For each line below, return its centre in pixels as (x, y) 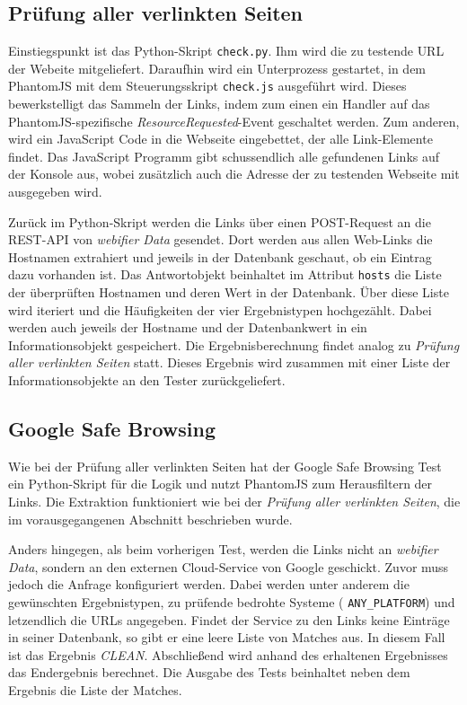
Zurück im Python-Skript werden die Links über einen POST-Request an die (220, 221)
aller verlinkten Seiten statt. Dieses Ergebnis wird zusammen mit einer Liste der (229, 362)
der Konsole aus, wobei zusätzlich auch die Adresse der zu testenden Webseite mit (234, 174)
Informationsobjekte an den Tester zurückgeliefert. (147, 380)
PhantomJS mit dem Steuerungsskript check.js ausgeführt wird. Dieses (207, 86)
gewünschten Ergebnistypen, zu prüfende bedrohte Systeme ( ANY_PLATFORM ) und (232, 602)
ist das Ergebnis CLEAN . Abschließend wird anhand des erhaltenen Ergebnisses (228, 654)
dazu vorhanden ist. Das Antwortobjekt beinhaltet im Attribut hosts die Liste (225, 274)
